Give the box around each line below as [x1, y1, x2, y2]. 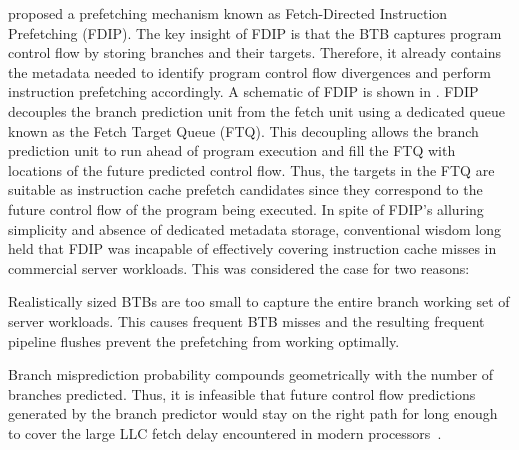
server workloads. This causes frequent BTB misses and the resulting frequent [8, 310, 485, 331]
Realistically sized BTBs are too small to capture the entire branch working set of [8, 291, 510, 312]
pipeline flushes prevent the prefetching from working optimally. [8, 330, 400, 351]
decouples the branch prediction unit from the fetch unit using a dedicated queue [8, 100, 505, 121]
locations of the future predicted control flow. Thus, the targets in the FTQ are [8, 159, 495, 180]
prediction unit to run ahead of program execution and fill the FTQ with [8, 140, 456, 161]
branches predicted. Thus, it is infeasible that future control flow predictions [8, 383, 476, 404]
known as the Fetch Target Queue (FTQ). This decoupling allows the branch [8, 120, 479, 141]
